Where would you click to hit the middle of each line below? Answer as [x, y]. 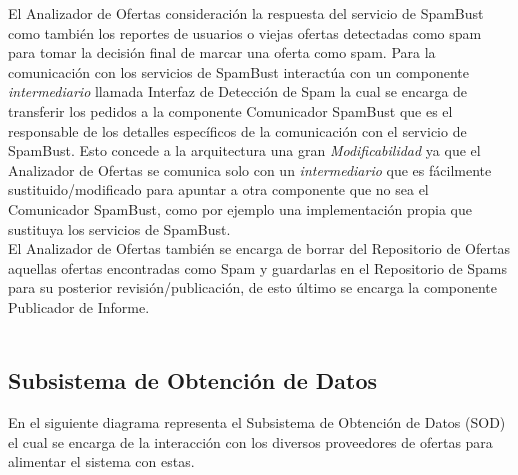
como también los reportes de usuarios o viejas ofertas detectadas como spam [245, 32]
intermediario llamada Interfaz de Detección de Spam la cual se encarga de [238, 91]
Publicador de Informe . [79, 306]
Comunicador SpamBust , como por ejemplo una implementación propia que [240, 208]
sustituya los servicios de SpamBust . [119, 228]
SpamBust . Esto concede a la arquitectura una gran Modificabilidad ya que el [244, 150]
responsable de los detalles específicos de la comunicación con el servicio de [237, 130]
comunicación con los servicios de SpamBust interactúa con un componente [239, 71]
